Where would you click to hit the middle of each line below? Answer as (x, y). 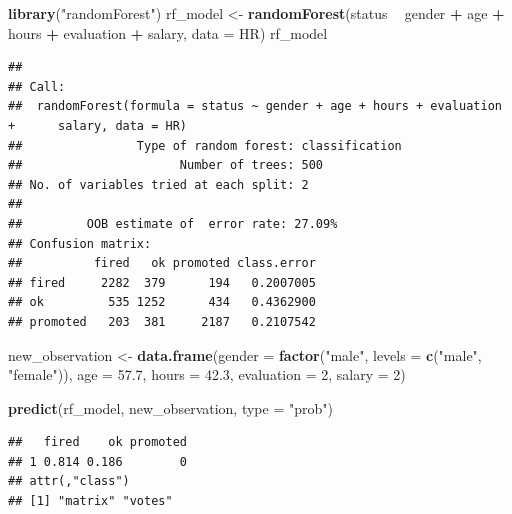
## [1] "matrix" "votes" (90, 501)
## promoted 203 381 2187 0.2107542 (162, 321)
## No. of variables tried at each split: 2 (158, 184)
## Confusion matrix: (80, 243)
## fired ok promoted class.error (162, 263)
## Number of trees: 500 (165, 165)
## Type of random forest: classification (205, 145)
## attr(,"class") (69, 481)
